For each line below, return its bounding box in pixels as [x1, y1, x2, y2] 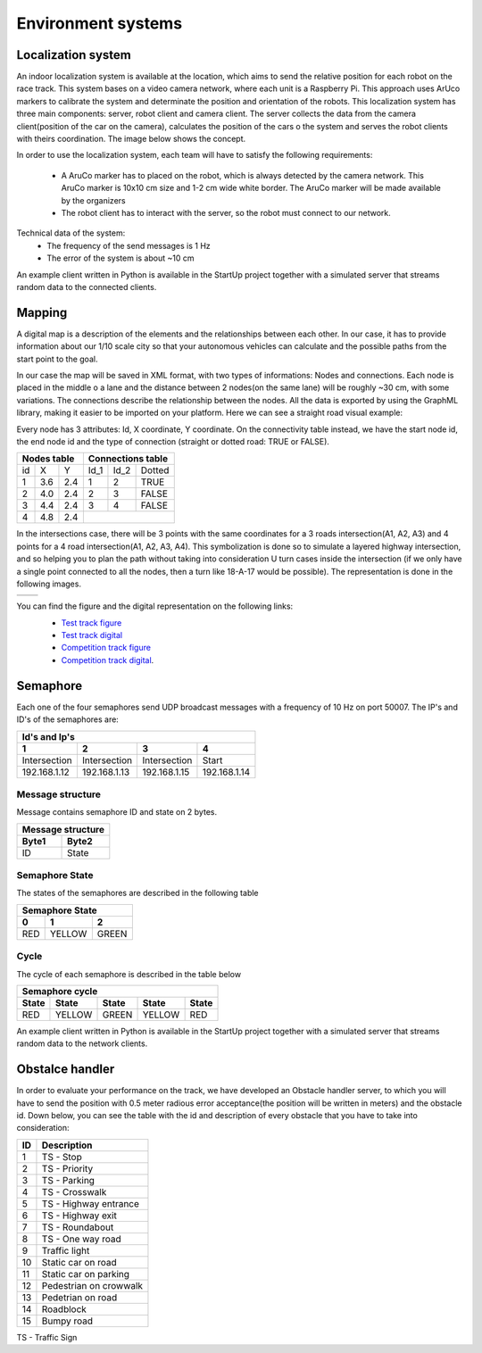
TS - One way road [41, 1233, 122, 1245]
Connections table [87, 452, 169, 465]
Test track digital [61, 630, 123, 641]
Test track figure [61, 617, 122, 628]
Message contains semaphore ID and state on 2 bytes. [16, 807, 218, 818]
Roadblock [41, 1303, 87, 1316]
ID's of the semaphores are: [16, 714, 120, 725]
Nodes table [21, 452, 75, 465]
